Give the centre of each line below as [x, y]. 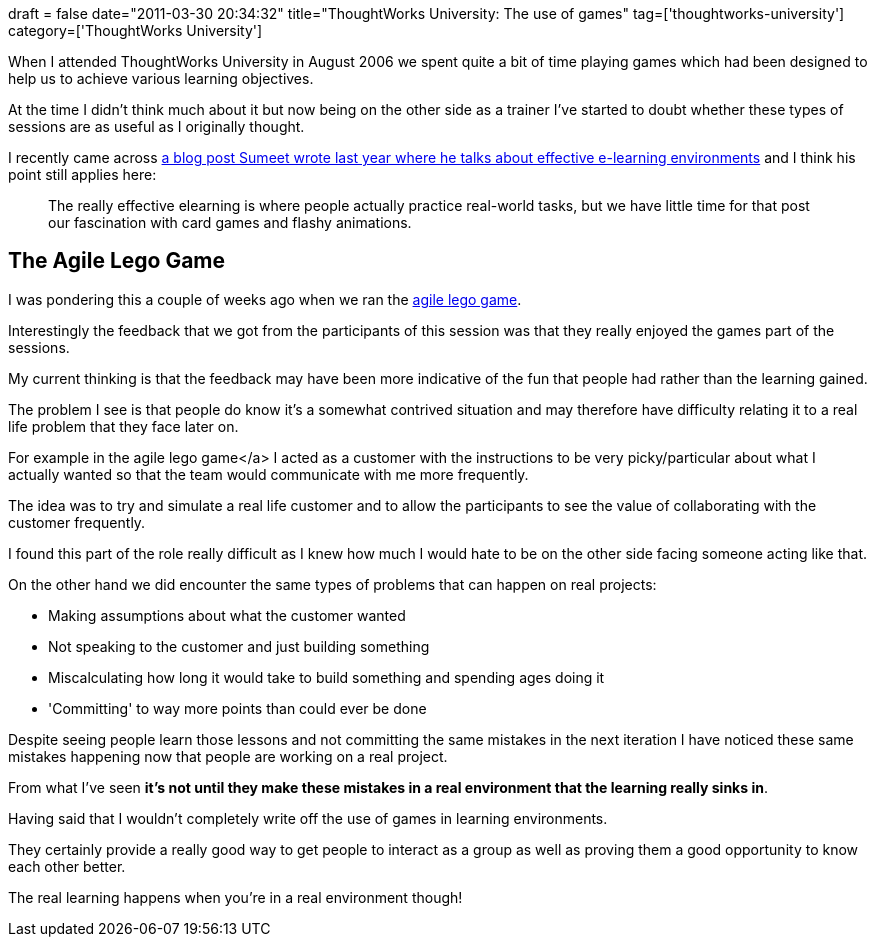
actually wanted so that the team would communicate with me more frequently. [268, 474]
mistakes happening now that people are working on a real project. [228, 756]
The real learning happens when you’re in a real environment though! [235, 897]
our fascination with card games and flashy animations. [230, 222]
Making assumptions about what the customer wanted [227, 615]
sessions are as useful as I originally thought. [156, 126]
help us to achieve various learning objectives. [161, 78]
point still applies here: [82, 174]
